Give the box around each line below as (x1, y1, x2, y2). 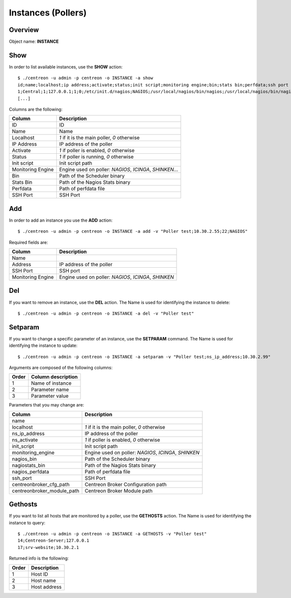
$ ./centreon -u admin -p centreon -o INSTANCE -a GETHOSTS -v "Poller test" (17, 531, 207, 537)
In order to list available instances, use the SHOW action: (9, 64, 123, 70)
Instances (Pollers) (9, 7, 87, 18)
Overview (9, 26, 39, 34)
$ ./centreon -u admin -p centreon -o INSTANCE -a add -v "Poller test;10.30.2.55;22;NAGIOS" (17, 228, 248, 234)
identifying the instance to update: (9, 342, 78, 349)
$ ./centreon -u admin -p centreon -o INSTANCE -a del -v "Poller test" (17, 310, 194, 316)
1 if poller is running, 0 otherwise (59, 153, 134, 160)
